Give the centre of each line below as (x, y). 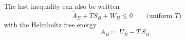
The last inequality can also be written (62, 6)
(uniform (159, 16)
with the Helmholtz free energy (50, 24)
